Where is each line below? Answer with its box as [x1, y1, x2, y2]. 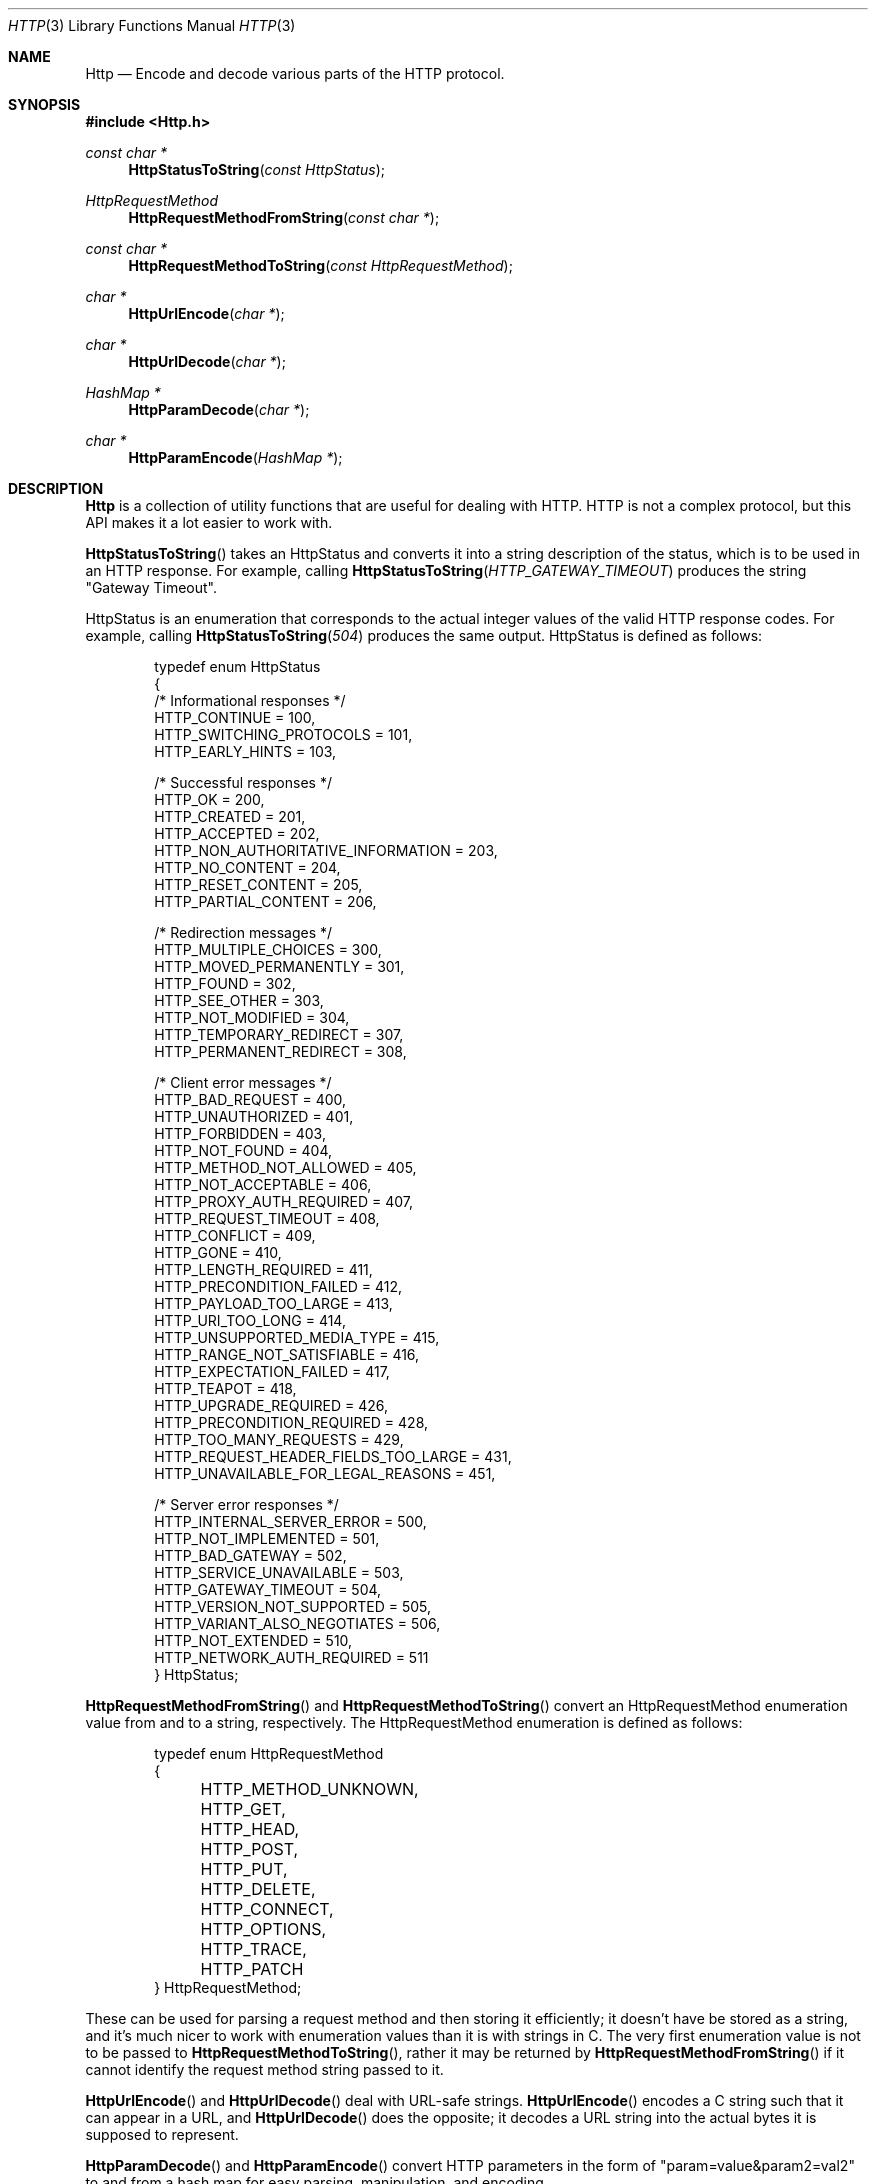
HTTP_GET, [200, 1799, 286, 1819]
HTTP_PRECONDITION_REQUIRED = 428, [154, 1414, 429, 1431]
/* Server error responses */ [154, 1496, 339, 1513]
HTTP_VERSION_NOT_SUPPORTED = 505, [154, 1598, 432, 1615]
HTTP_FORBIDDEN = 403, [154, 1125, 326, 1142]
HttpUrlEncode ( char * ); [128, 305, 285, 322]
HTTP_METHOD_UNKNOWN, [200, 1779, 419, 1799]
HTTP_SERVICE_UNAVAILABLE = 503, [154, 1564, 404, 1581]
